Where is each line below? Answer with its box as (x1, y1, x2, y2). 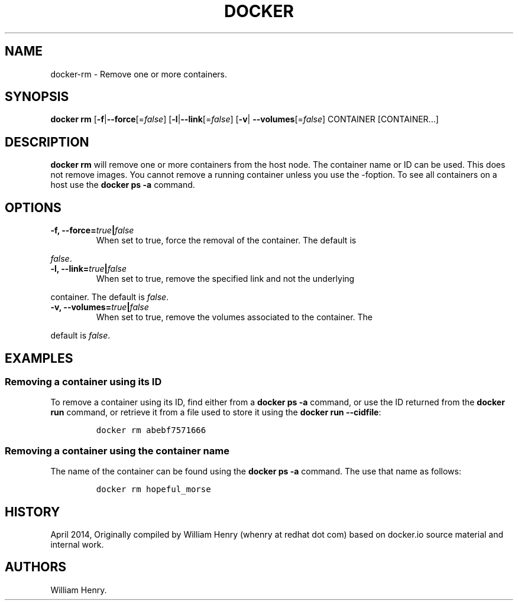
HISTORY (5, 504, 60, 519)
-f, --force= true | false (50, 225, 134, 236)
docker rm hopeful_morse (96, 484, 211, 495)
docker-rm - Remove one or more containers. (50, 69, 228, 79)
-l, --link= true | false (50, 264, 127, 274)
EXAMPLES (5, 350, 73, 366)
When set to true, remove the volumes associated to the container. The (96, 312, 373, 323)
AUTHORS (5, 560, 67, 575)
